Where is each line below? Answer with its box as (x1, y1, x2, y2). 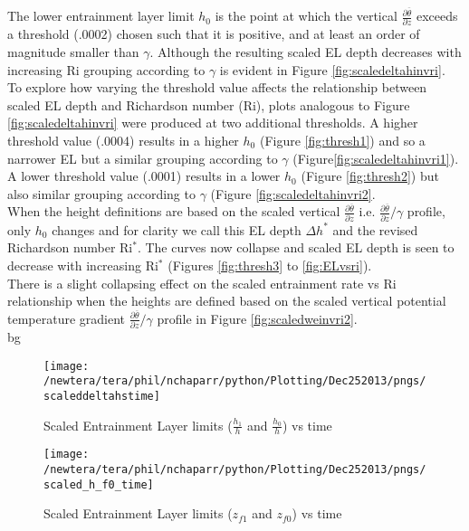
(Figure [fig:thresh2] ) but (301, 166, 439, 185)
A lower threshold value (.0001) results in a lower (7, 166, 281, 185)
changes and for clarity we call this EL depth (52, 220, 301, 239)
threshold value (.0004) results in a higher (7, 130, 239, 149)
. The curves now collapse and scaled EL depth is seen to (137, 238, 455, 257)
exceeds (416, 6, 458, 25)
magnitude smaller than (7, 42, 139, 61)
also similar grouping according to (7, 184, 196, 203)
